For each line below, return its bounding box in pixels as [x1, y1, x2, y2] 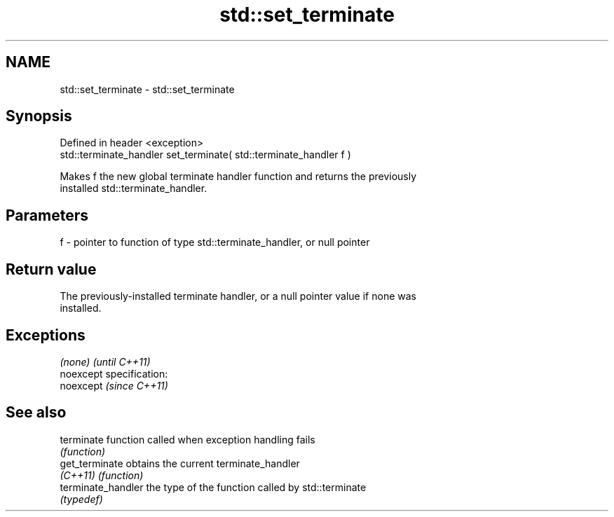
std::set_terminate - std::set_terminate [60, 83, 235, 95]
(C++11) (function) [60, 469, 144, 481]
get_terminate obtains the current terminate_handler [60, 457, 300, 469]
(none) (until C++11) [60, 355, 151, 368]
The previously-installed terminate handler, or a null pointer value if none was [60, 290, 416, 303]
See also [6, 404, 67, 422]
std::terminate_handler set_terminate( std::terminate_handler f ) [60, 149, 351, 161]
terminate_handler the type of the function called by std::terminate [60, 481, 367, 493]
